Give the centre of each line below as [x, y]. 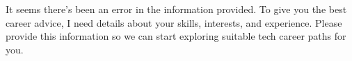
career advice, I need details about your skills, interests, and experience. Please [174, 22]
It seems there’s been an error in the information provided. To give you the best [176, 9]
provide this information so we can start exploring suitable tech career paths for [176, 36]
